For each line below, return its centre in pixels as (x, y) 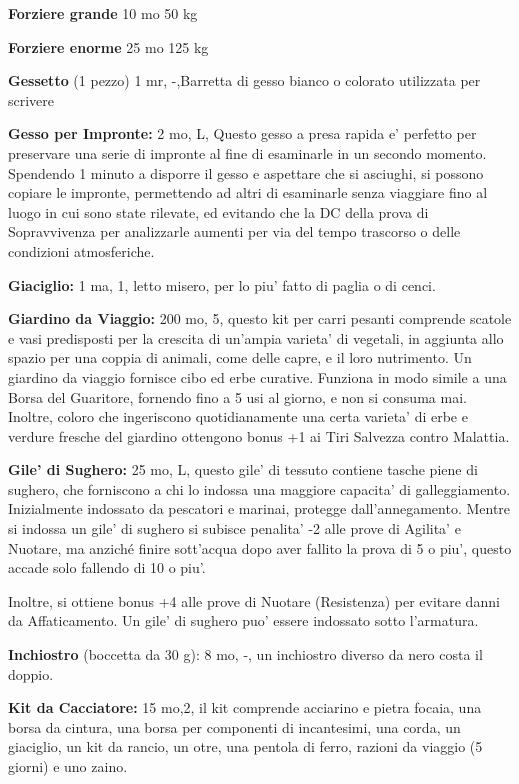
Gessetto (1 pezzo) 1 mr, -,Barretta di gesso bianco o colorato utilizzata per (244, 80)
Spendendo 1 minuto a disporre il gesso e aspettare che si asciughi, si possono (246, 172)
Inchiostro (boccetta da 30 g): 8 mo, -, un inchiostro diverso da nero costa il (245, 654)
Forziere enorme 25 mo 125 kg (108, 46)
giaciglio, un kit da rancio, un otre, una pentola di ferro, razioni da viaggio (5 (245, 746)
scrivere (31, 99)
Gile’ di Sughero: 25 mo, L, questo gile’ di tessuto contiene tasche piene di (243, 469)
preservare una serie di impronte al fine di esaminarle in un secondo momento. (247, 152)
